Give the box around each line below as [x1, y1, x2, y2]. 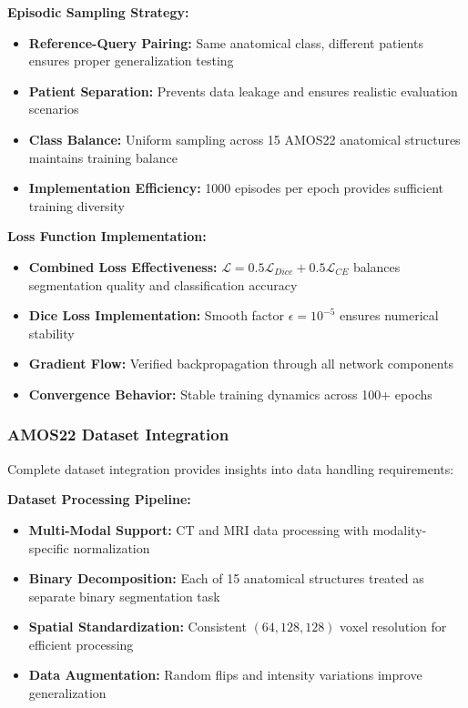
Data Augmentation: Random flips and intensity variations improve [28, 665, 422, 684]
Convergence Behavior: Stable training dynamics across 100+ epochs [28, 384, 432, 403]
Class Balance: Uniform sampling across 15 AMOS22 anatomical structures [28, 129, 461, 148]
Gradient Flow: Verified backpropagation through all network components [28, 354, 454, 373]
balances [352, 257, 401, 276]
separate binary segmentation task [28, 586, 220, 605]
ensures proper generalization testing [28, 51, 234, 70]
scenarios [28, 99, 79, 118]
